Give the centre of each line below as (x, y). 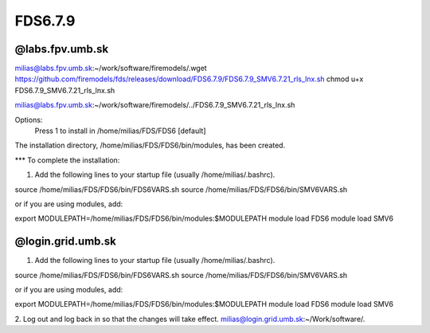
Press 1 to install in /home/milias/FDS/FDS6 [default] (120, 131)
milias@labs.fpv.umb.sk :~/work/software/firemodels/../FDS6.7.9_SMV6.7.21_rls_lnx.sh (155, 105)
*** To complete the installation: (67, 160)
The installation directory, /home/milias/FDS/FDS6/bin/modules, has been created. (150, 145)
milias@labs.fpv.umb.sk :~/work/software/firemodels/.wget (111, 69)
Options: (29, 119)
